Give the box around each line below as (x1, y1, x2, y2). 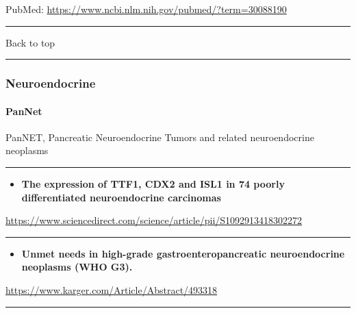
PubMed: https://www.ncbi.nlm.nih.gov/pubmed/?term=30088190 (5, 2, 287, 16)
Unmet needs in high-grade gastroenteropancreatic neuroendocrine (21, 246, 345, 260)
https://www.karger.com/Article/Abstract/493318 (5, 282, 218, 297)
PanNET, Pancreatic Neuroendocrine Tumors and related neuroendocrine (5, 129, 314, 144)
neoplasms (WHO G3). (21, 260, 133, 274)
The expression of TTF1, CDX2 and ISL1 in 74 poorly (21, 177, 285, 191)
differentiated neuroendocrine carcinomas (21, 190, 221, 204)
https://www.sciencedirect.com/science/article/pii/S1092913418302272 (5, 213, 303, 227)
